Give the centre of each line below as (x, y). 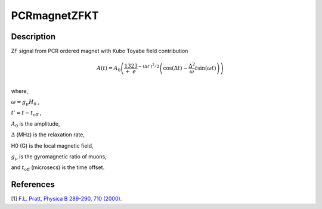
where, (20, 91)
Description (33, 37)
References (33, 185)
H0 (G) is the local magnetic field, (52, 145)
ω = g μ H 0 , (25, 102)
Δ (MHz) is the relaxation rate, (48, 135)
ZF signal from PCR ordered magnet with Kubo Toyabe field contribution (100, 51)
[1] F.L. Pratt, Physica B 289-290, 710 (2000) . (66, 199)
